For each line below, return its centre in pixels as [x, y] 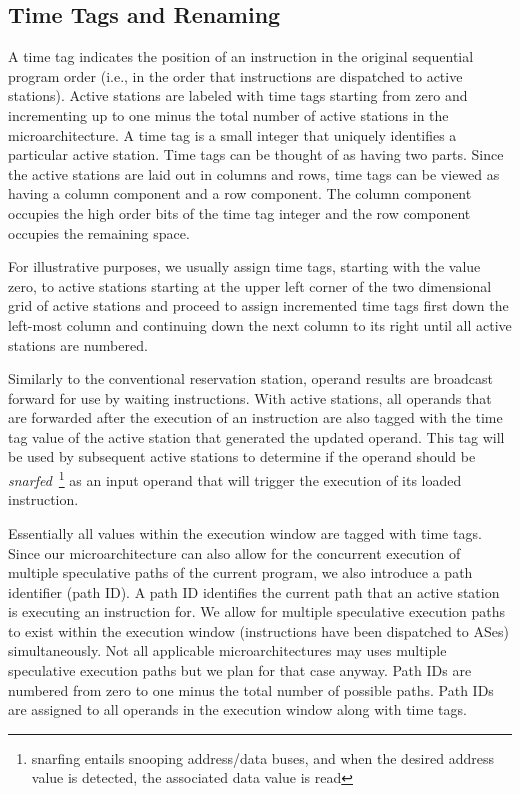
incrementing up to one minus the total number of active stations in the [228, 114]
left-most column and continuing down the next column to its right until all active [260, 324]
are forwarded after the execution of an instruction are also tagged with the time [255, 417]
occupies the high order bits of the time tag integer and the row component [239, 212]
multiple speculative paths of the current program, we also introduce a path [240, 572]
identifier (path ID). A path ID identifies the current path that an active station [254, 591]
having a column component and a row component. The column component [240, 193]
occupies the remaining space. [99, 232]
